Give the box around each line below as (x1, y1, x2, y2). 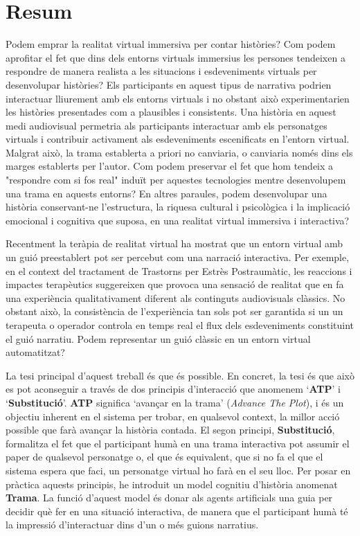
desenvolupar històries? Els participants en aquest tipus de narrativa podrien (6, 77, 332, 91)
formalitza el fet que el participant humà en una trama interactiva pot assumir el (6, 436, 350, 450)
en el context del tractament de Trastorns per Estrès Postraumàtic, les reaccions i (6, 263, 352, 278)
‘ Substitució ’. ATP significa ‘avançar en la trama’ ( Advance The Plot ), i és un (6, 395, 344, 409)
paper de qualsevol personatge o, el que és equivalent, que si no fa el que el (6, 449, 323, 464)
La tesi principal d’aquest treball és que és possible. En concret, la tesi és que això (6, 368, 354, 382)
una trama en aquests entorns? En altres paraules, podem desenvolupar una (6, 186, 327, 200)
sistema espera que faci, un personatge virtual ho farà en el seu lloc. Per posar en (6, 463, 351, 477)
